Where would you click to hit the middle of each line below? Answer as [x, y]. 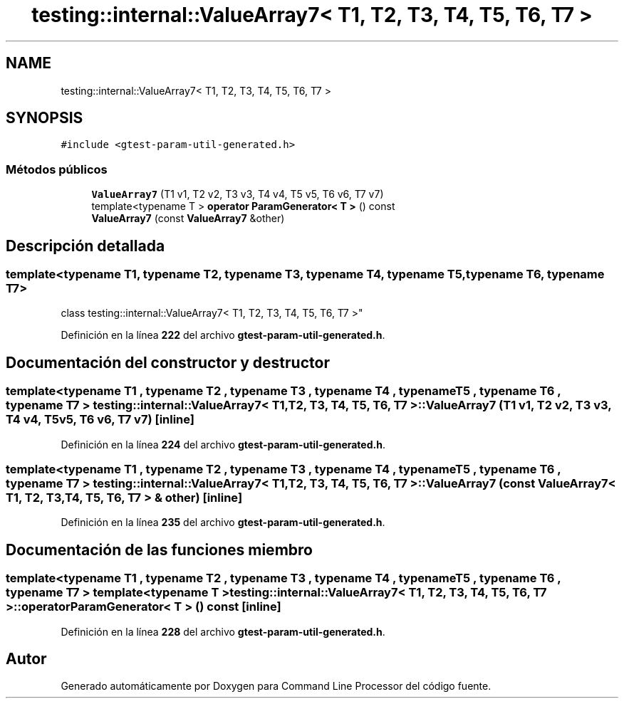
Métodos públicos [57, 169]
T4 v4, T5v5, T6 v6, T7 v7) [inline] [100, 420]
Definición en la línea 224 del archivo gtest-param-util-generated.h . [223, 444]
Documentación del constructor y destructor [168, 362]
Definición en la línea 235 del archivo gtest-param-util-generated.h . [223, 522]
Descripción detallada [85, 246]
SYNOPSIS [45, 118]
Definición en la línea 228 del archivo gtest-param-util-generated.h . [223, 631]
